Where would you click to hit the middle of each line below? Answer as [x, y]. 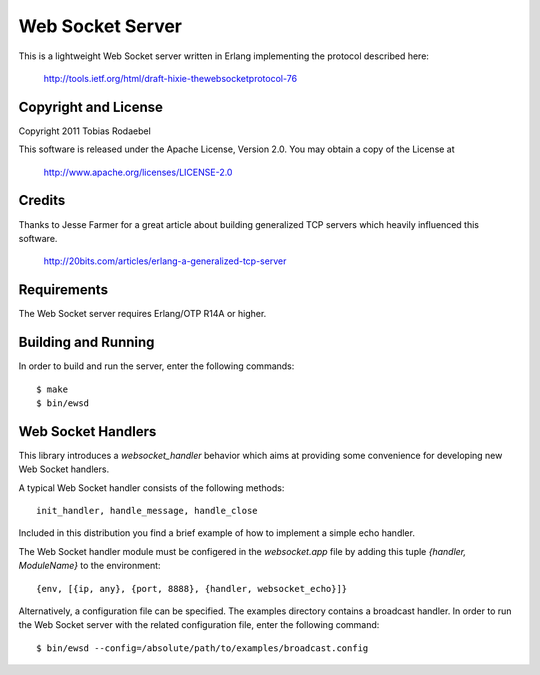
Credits [42, 200]
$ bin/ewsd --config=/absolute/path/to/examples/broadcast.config [202, 648]
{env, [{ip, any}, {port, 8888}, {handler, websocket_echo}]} [192, 588]
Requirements [63, 290]
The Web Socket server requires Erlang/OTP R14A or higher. [142, 314]
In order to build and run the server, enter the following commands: [156, 366]
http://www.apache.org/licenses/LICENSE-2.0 [138, 172]
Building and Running [86, 342]
